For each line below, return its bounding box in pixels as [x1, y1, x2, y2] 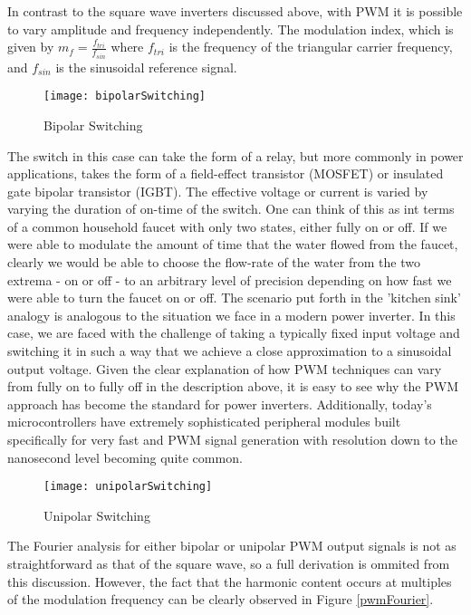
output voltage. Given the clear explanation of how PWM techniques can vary [7, 359, 442, 378]
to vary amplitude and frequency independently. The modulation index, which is [7, 19, 454, 38]
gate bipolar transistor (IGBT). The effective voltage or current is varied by [7, 181, 428, 200]
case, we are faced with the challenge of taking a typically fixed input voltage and [7, 323, 460, 342]
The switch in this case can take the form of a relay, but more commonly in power [7, 146, 464, 165]
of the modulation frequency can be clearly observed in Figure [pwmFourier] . [7, 590, 434, 609]
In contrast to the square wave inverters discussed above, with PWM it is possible [7, 2, 463, 20]
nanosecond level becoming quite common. [7, 447, 243, 466]
